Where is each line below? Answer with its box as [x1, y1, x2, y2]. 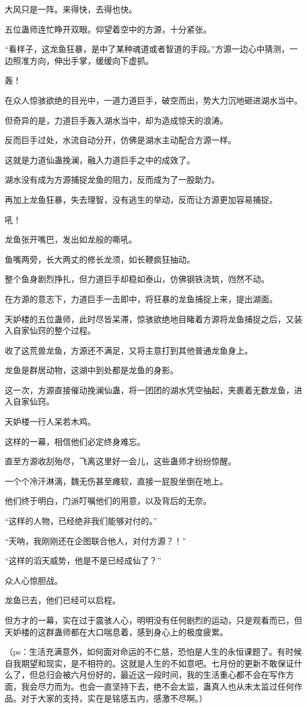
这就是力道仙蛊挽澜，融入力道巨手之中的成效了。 [5, 153, 195, 166]
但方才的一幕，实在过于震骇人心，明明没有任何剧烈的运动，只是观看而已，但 [5, 614, 302, 626]
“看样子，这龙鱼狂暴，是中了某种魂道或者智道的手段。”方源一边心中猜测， [5, 43, 290, 55]
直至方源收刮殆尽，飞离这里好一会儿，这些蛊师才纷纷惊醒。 [5, 455, 236, 467]
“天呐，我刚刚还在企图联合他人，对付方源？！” [5, 534, 187, 547]
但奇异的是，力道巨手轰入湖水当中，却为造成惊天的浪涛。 [5, 114, 228, 126]
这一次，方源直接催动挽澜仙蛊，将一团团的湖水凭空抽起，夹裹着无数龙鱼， [5, 383, 294, 396]
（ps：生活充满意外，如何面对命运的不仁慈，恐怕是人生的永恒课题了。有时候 [5, 645, 302, 658]
